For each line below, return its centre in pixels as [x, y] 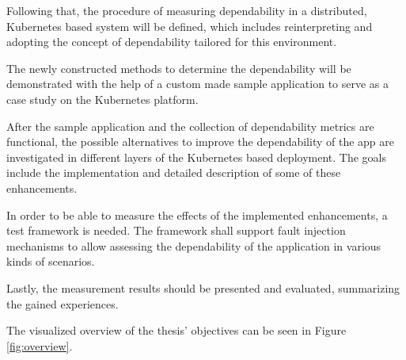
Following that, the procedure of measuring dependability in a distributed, [187, 10]
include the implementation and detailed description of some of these [174, 172]
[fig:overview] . [40, 345]
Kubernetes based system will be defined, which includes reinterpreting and [190, 26]
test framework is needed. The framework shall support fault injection [176, 230]
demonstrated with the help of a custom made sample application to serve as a [198, 84]
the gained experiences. [63, 303]
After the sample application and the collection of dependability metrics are [190, 126]
